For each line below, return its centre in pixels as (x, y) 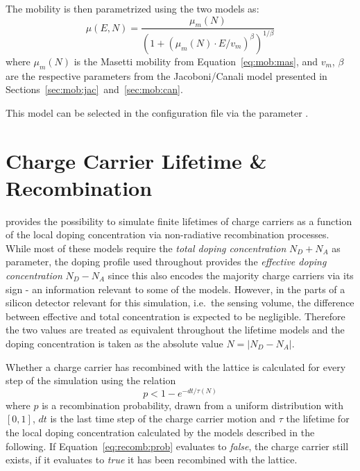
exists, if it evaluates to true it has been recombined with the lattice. (152, 460)
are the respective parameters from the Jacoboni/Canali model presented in (166, 75)
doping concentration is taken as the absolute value (114, 343)
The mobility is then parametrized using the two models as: (132, 8)
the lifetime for (318, 419)
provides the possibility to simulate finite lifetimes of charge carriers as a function (179, 221)
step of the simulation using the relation (91, 380)
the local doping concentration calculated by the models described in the (160, 432)
